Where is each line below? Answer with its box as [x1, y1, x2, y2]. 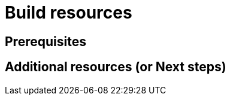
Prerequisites [5, 34, 86, 49]
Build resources [5, 2, 132, 23]
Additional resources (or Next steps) [5, 59, 226, 75]
